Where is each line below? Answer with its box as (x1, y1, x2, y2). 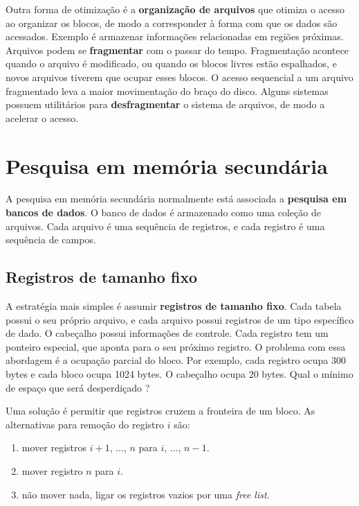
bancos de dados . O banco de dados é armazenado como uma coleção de (6, 205, 321, 220)
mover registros (21, 440, 86, 455)
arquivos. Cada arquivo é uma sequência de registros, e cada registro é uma (6, 218, 325, 233)
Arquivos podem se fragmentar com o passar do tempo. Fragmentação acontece (6, 42, 349, 57)
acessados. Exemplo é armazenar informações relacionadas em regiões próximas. (6, 29, 344, 44)
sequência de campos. (6, 232, 96, 247)
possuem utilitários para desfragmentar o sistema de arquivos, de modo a (6, 97, 325, 112)
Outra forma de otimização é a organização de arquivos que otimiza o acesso (6, 2, 345, 16)
